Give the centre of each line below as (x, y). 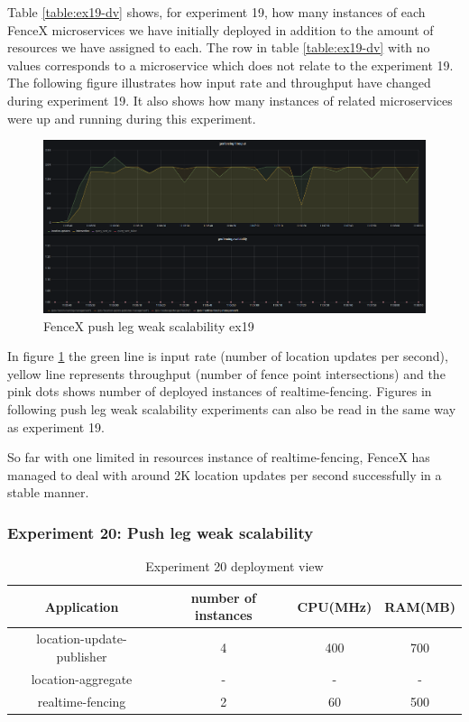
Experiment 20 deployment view (234, 566)
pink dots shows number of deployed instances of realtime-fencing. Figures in (220, 391)
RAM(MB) (420, 606)
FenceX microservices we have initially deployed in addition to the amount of (221, 29)
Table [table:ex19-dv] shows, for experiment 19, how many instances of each (216, 12)
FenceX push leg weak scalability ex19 (149, 325)
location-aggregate (82, 678)
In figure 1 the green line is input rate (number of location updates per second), (228, 356)
